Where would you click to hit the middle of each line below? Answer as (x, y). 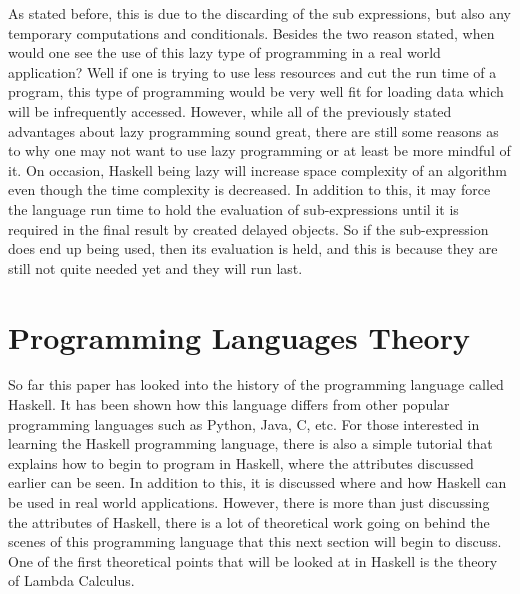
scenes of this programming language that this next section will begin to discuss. (255, 541)
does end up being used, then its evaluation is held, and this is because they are (253, 248)
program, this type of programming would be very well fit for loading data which (256, 91)
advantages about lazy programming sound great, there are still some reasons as (253, 130)
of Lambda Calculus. (71, 580)
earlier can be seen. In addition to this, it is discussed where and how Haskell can (257, 482)
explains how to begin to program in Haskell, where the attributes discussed (241, 462)
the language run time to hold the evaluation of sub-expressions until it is (233, 208)
